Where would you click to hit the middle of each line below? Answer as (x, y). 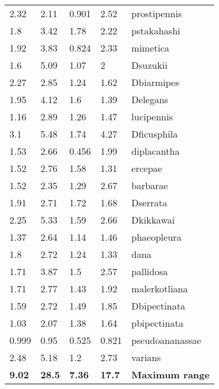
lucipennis (152, 117)
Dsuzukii (149, 65)
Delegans (150, 99)
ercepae (147, 168)
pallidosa (150, 271)
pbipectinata (157, 323)
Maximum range (171, 374)
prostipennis (157, 13)
